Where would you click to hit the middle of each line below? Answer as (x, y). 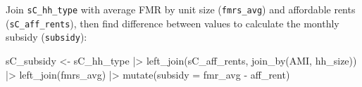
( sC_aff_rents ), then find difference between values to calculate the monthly (173, 23)
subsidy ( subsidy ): (46, 37)
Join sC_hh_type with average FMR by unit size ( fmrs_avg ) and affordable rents (181, 9)
